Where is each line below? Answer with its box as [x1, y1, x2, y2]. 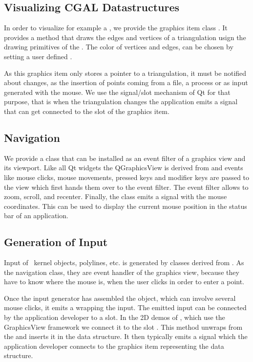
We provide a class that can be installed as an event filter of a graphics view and [4, 153, 246, 163]
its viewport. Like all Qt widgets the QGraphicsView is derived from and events [4, 162, 243, 173]
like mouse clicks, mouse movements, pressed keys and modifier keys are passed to [4, 172, 250, 182]
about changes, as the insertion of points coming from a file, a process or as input [4, 77, 248, 88]
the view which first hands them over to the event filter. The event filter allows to [4, 181, 249, 192]
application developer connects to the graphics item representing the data [4, 340, 224, 351]
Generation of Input [4, 234, 108, 249]
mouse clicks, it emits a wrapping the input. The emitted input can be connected [4, 302, 247, 313]
